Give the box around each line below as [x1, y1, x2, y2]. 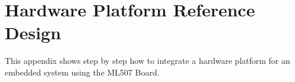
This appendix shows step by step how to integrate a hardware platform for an [5, 54, 290, 67]
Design [5, 20, 61, 45]
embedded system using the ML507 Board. [5, 66, 160, 78]
